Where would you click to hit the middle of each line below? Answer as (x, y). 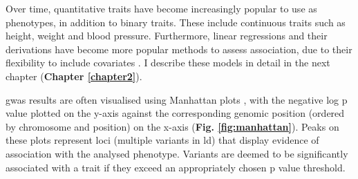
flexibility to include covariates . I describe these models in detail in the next (168, 63)
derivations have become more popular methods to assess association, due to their (179, 49)
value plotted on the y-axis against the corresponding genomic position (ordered (175, 113)
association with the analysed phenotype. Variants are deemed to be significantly (177, 153)
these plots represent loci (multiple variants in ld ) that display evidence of (162, 140)
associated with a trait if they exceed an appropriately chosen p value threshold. (176, 167)
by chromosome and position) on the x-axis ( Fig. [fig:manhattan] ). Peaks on (172, 126)
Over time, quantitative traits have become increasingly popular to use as (161, 8)
